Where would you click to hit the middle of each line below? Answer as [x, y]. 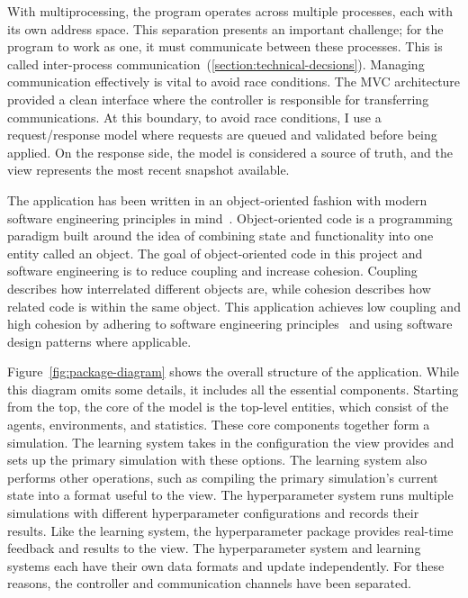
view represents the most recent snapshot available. [148, 170]
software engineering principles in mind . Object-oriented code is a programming [230, 217]
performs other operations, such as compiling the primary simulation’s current [223, 477]
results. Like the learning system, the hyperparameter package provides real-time [230, 530]
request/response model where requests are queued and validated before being [222, 135]
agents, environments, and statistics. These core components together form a [219, 425]
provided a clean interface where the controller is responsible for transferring [218, 99]
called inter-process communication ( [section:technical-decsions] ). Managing [216, 63]
